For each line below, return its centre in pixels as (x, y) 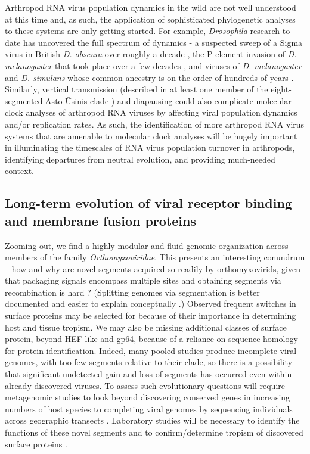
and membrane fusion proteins (101, 220)
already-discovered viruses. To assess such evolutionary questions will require (145, 385)
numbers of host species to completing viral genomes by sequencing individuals (149, 408)
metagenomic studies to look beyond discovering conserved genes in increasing (148, 397)
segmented (24, 100)
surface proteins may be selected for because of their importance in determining (151, 315)
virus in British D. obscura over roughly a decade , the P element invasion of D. (151, 54)
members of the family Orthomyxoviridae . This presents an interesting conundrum (155, 257)
